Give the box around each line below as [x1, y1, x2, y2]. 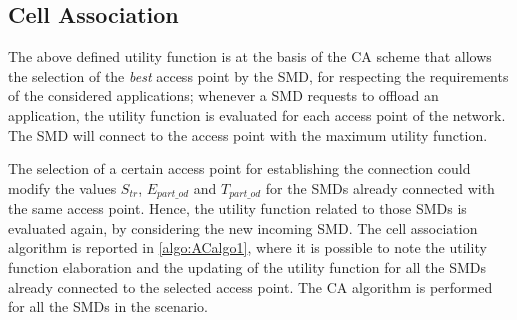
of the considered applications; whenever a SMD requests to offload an [8, 85, 439, 106]
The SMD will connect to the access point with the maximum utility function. [8, 124, 488, 145]
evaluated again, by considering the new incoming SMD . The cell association [8, 217, 478, 238]
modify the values [8, 177, 117, 198]
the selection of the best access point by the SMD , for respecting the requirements [8, 65, 509, 86]
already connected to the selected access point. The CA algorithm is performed [8, 276, 493, 297]
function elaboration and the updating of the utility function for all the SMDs [8, 257, 487, 277]
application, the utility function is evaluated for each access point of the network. [8, 104, 506, 125]
